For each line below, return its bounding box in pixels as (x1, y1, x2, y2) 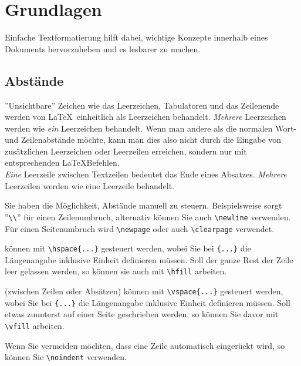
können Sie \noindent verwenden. (5, 351, 127, 363)
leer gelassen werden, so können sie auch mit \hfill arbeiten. (5, 265, 227, 277)
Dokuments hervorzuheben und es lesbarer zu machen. (5, 42, 201, 55)
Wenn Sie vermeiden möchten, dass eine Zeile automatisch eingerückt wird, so (5, 339, 285, 351)
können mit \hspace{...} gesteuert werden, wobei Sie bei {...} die (5, 242, 251, 254)
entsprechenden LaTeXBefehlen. (5, 156, 120, 169)
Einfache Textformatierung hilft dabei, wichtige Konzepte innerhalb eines (5, 31, 268, 43)
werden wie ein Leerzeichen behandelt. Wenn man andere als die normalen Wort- (5, 122, 297, 134)
